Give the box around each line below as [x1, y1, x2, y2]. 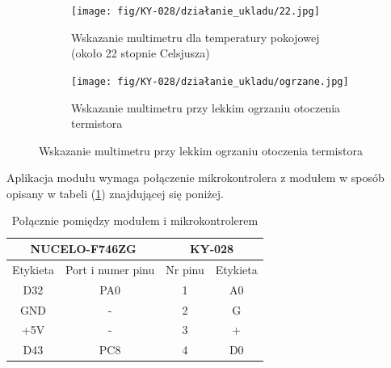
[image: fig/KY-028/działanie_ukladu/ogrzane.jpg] [71, 75, 349, 87]
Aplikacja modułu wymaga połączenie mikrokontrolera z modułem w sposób [6, 169, 385, 186]
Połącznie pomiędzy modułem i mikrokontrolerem [11, 212, 259, 229]
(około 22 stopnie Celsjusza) [71, 44, 210, 61]
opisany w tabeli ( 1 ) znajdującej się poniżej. [6, 184, 224, 201]
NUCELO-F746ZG [30, 240, 137, 257]
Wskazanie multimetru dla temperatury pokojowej [71, 28, 320, 45]
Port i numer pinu [65, 260, 155, 277]
